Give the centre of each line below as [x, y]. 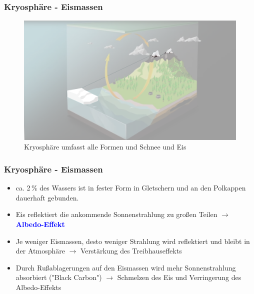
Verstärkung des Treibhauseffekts [131, 251]
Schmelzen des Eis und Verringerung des [179, 277]
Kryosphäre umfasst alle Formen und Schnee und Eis [105, 147]
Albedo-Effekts [38, 287]
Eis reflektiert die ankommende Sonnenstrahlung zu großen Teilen [116, 214]
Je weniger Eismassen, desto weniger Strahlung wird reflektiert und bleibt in [133, 241]
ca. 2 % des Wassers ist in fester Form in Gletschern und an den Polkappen [131, 188]
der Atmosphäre [40, 251]
